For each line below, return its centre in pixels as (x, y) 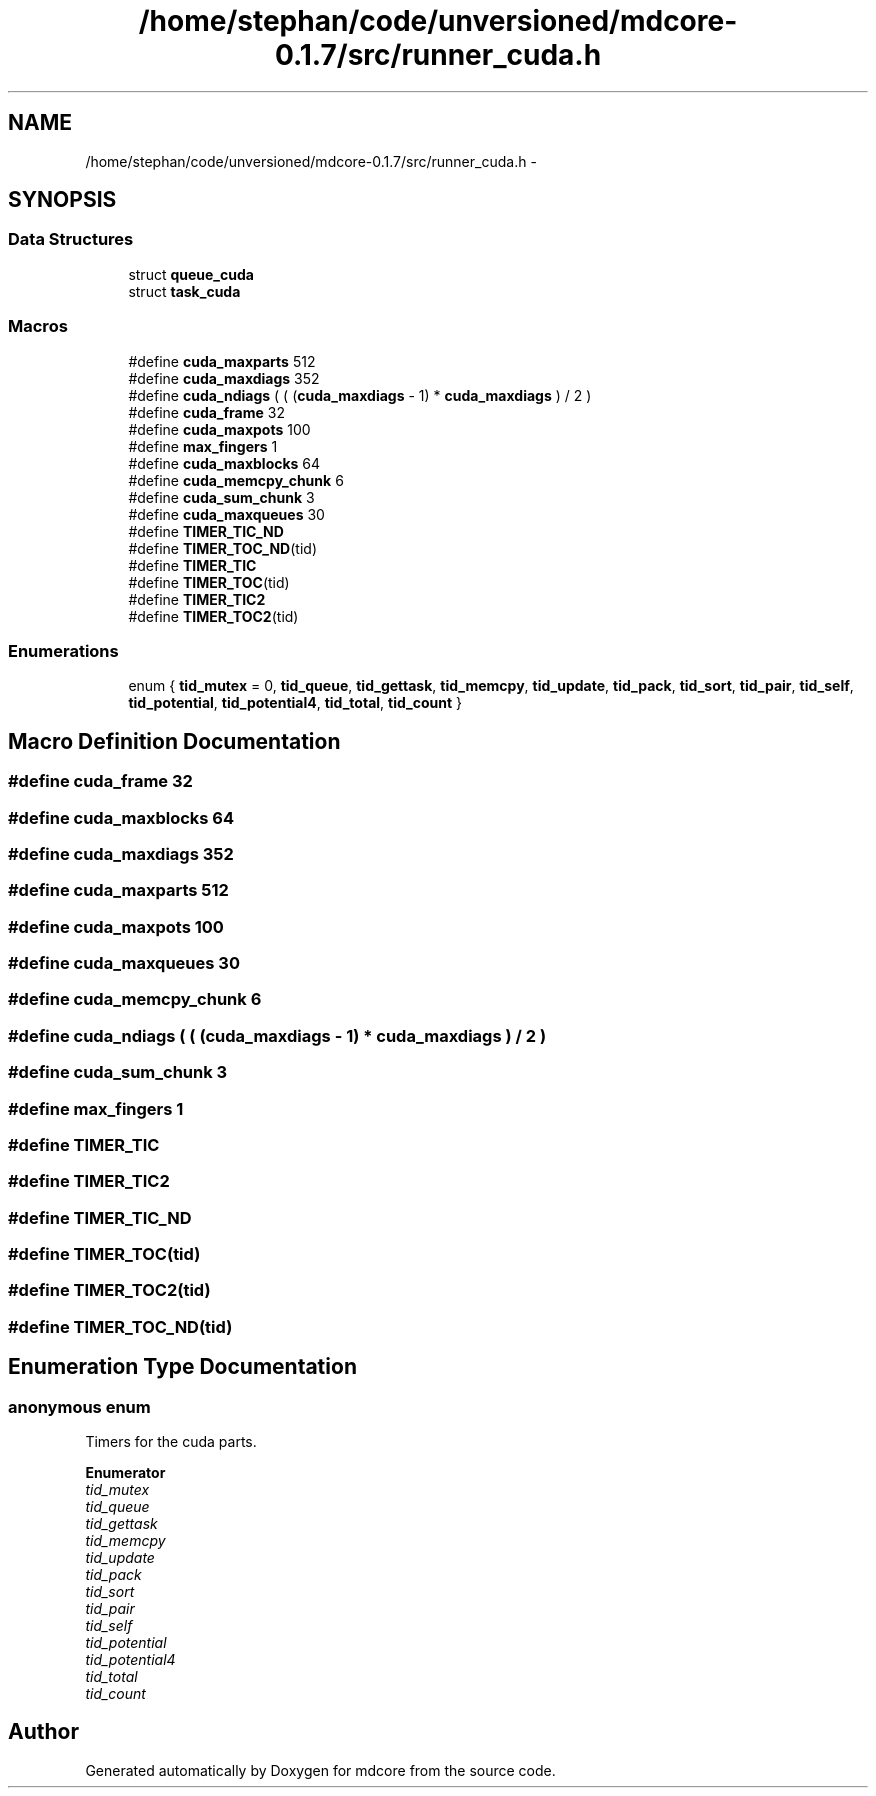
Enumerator (125, 1472)
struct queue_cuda (191, 274)
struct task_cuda (184, 291)
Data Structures (71, 239)
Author (43, 1732)
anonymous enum (79, 1406)
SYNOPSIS (62, 200)
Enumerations (63, 650)
